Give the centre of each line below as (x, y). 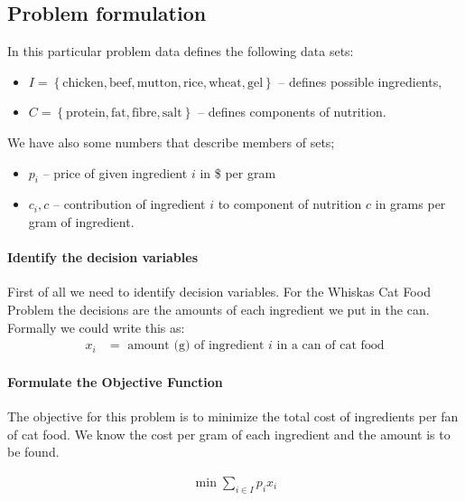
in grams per (410, 204)
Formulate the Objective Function (115, 381)
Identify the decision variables (102, 257)
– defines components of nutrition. (292, 112)
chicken (83, 83)
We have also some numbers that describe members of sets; (171, 142)
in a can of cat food (330, 346)
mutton (157, 83)
